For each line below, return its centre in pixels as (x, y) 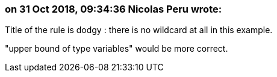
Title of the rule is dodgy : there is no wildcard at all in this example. (139, 30)
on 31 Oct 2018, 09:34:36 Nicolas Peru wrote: (114, 9)
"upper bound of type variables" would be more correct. (117, 49)
